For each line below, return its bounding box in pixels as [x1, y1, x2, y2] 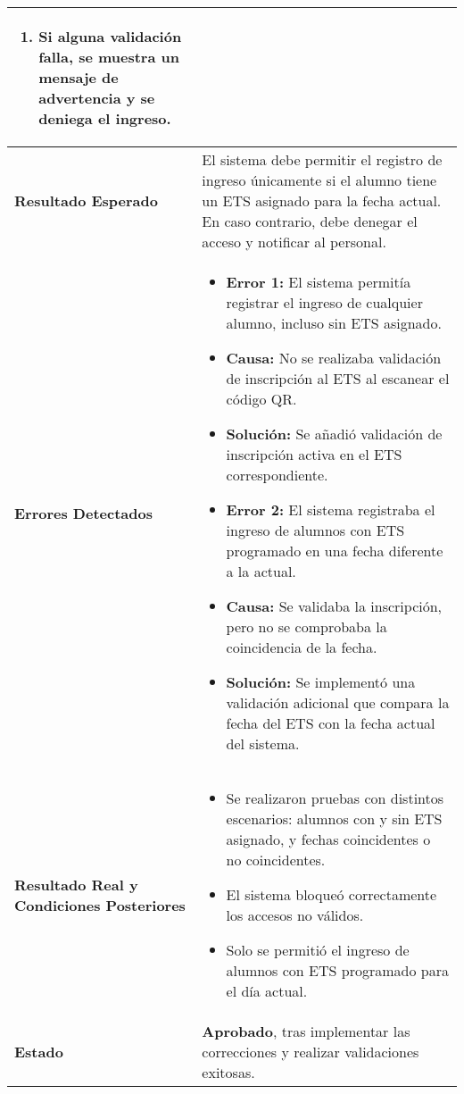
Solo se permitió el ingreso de [226, 940, 410, 960]
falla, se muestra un [38, 46, 179, 67]
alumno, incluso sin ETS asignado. [226, 313, 442, 333]
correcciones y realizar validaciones [202, 1041, 419, 1062]
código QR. [226, 388, 297, 409]
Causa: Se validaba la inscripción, [226, 596, 443, 616]
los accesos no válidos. [226, 905, 364, 925]
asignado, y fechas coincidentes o [226, 829, 431, 849]
